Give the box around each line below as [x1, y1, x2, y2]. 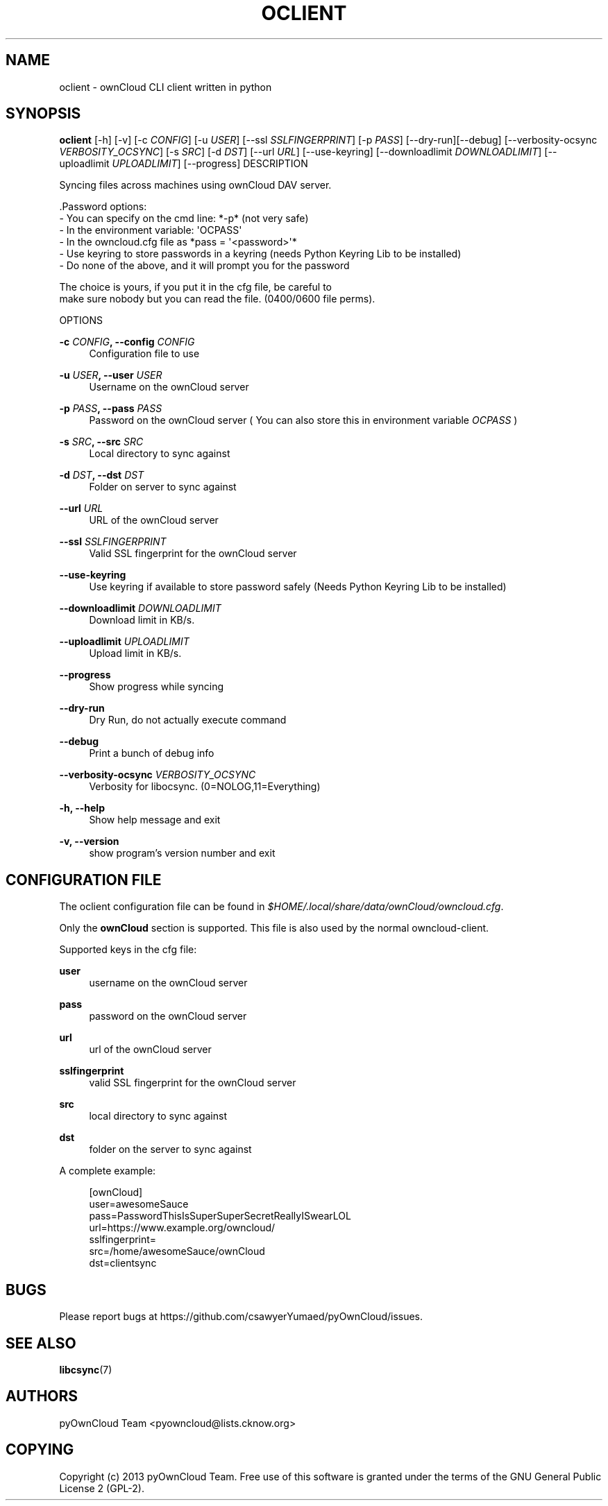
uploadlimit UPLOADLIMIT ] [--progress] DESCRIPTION [59, 157, 308, 170]
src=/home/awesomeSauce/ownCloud [89, 1245, 265, 1258]
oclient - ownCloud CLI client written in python [59, 80, 272, 93]
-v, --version [59, 835, 119, 848]
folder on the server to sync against [89, 1143, 252, 1156]
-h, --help [59, 802, 105, 814]
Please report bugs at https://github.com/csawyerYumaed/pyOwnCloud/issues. [59, 1310, 423, 1323]
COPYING [6, 1441, 74, 1459]
